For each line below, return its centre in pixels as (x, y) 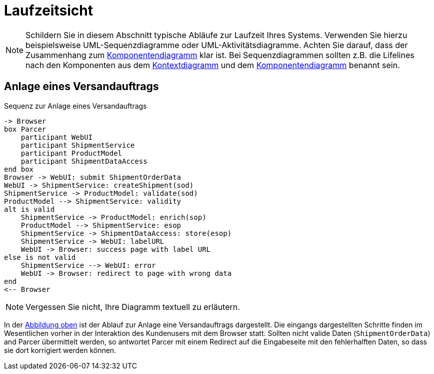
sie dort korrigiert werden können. (60, 350)
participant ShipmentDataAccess (84, 161)
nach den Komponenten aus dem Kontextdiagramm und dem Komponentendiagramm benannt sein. (213, 65)
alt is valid (29, 209)
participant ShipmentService (78, 145)
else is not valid (40, 257)
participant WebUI (57, 137)
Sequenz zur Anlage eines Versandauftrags (75, 106)
